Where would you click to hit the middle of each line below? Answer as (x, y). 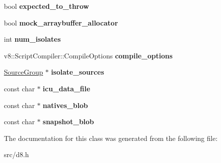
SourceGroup (24, 72)
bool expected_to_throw (47, 6)
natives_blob (65, 105)
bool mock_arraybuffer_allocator (61, 22)
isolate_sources (77, 72)
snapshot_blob (69, 122)
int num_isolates (32, 39)
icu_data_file (67, 88)
